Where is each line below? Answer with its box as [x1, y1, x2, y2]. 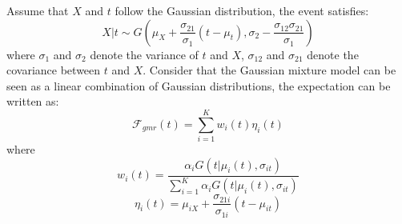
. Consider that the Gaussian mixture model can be [143, 62, 396, 78]
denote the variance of [90, 46, 199, 62]
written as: [6, 93, 59, 110]
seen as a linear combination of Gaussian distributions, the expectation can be [6, 77, 391, 94]
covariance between [6, 62, 101, 78]
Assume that [6, 2, 69, 18]
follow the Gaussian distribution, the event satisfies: [115, 2, 369, 18]
